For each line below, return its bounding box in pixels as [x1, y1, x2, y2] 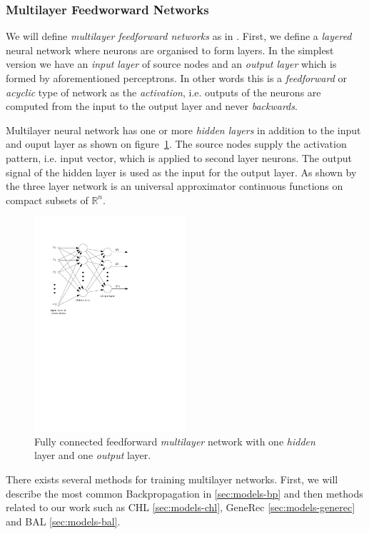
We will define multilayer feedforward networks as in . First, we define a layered [6, 29, 352, 44]
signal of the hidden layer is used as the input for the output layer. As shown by [6, 164, 357, 179]
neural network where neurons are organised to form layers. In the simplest [6, 42, 334, 57]
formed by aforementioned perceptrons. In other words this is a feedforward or [6, 71, 347, 85]
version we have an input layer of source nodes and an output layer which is [6, 56, 337, 71]
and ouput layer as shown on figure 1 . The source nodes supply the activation [6, 136, 347, 151]
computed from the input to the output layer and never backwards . [6, 99, 298, 114]
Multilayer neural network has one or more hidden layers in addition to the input [6, 122, 361, 137]
